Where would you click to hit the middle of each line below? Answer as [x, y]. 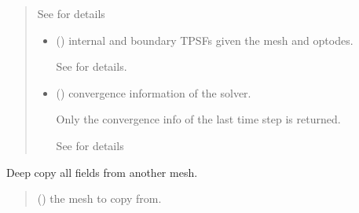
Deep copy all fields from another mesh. [102, 172]
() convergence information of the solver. [154, 92]
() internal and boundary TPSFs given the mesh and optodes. [205, 40]
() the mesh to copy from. [99, 198]
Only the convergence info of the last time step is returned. [198, 119]
